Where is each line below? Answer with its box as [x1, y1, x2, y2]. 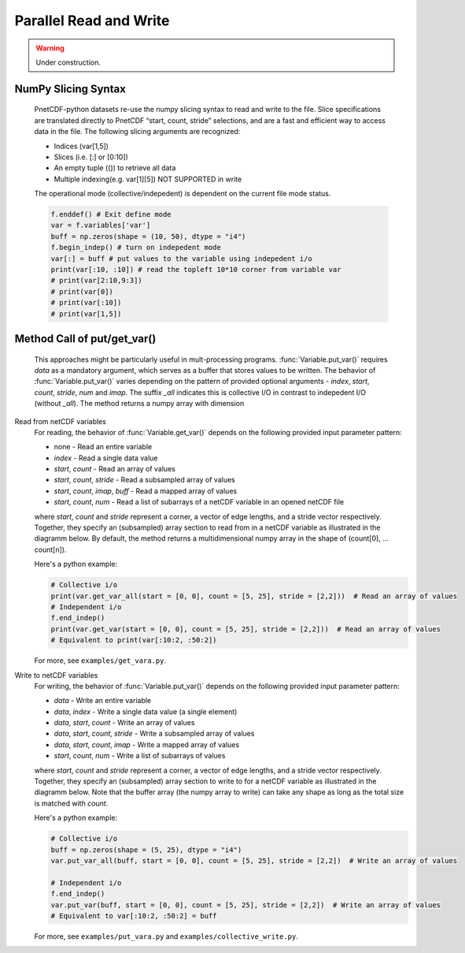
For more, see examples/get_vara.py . [34, 656, 167, 665]
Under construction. [35, 58, 101, 67]
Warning [35, 43, 65, 53]
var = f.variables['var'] [50, 221, 151, 230]
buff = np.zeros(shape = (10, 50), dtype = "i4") [50, 232, 246, 240]
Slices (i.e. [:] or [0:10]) [54, 152, 129, 162]
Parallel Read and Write [14, 12, 170, 29]
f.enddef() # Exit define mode [50, 210, 172, 219]
